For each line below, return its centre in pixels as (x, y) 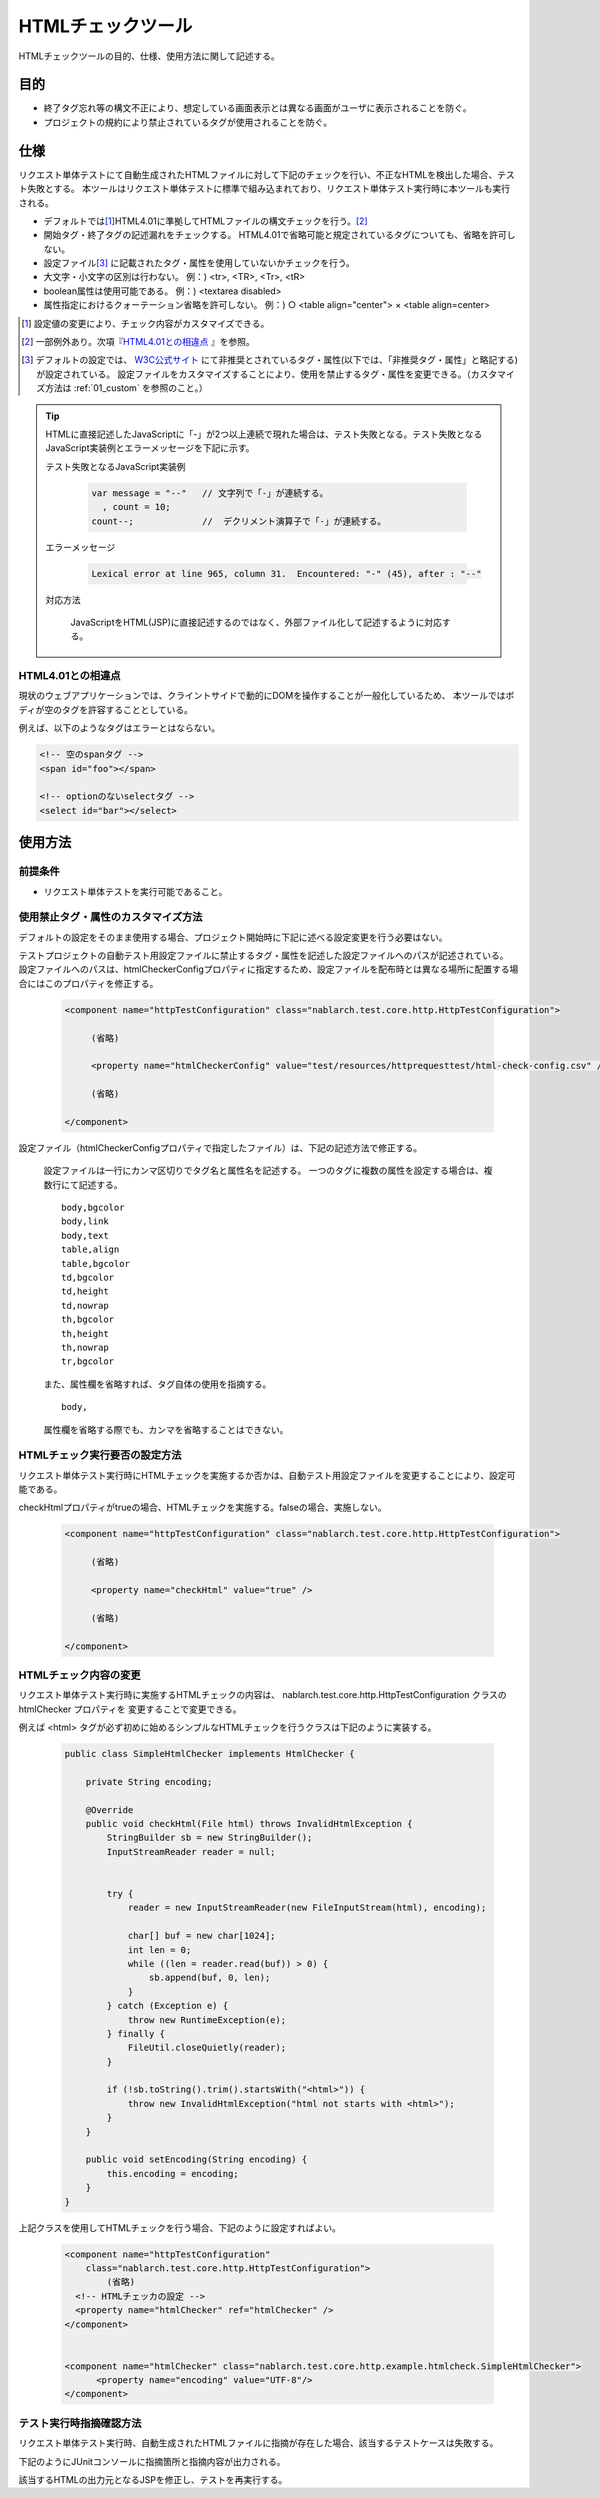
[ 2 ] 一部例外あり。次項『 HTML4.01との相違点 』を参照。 (138, 342)
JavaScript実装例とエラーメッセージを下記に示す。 (150, 448)
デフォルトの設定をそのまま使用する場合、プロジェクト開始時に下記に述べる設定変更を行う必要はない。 (233, 937)
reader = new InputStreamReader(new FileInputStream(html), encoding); (307, 1908)
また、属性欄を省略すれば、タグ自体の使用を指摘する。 (157, 1384)
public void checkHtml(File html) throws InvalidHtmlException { (249, 1824)
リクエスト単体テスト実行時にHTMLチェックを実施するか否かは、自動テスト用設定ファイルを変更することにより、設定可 (267, 1475)
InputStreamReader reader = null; (191, 1851)
